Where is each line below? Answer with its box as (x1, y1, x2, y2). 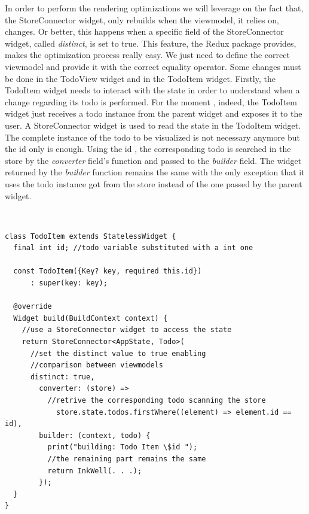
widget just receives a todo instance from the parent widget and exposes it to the (5, 107, 302, 120)
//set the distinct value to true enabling (30, 349, 206, 358)
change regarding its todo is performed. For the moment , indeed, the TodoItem (5, 95, 297, 108)
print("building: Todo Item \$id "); (47, 443, 198, 452)
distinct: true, (30, 372, 95, 381)
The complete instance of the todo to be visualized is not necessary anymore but (5, 130, 300, 143)
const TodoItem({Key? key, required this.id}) (13, 267, 202, 276)
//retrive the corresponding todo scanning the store (47, 396, 266, 404)
